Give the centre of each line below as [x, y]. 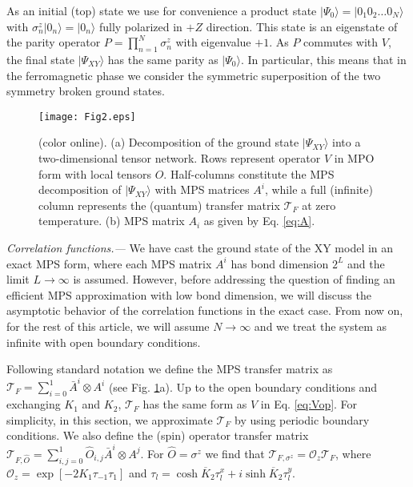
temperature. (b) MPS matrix [112, 221]
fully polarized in [140, 26]
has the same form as [195, 404]
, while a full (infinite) [319, 189]
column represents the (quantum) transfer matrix [159, 205]
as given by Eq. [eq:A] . [259, 221]
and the [366, 263]
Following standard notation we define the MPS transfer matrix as [170, 369]
